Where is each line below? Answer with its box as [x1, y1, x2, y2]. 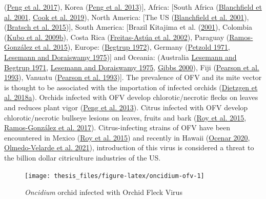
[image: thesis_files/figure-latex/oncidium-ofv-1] [25, 172, 204, 180]
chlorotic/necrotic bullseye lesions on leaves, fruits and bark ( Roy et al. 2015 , [4, 112, 247, 123]
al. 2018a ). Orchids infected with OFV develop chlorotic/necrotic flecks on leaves [4, 92, 258, 103]
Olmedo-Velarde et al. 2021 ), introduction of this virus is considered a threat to [4, 142, 254, 153]
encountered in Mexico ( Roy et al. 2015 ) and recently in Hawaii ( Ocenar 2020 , [4, 132, 250, 143]
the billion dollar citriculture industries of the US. [4, 152, 161, 163]
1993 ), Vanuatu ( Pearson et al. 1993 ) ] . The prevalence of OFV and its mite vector [4, 72, 262, 83]
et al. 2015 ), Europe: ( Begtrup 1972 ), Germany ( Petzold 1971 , [34, 42, 230, 52]
